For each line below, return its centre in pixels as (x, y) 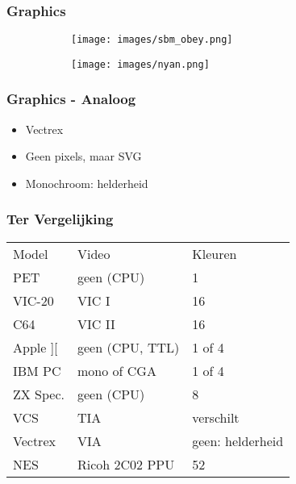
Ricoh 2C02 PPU (126, 464)
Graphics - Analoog (71, 99)
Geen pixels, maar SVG (83, 156)
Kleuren (215, 253)
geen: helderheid (238, 440)
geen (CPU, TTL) (129, 347)
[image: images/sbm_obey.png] (152, 40)
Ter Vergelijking (60, 219)
